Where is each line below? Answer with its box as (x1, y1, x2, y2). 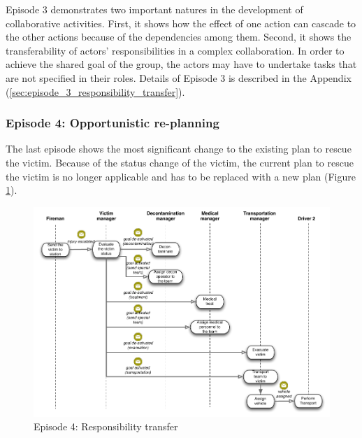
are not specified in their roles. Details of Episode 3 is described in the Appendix (6, 70, 352, 85)
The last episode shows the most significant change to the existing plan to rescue (6, 141, 352, 156)
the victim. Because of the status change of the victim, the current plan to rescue (6, 155, 354, 169)
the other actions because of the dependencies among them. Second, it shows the (6, 29, 352, 44)
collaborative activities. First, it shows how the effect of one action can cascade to (6, 15, 356, 30)
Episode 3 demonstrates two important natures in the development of (6, 2, 303, 16)
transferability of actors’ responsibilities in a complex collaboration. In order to (6, 43, 345, 57)
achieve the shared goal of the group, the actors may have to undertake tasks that (6, 57, 357, 71)
